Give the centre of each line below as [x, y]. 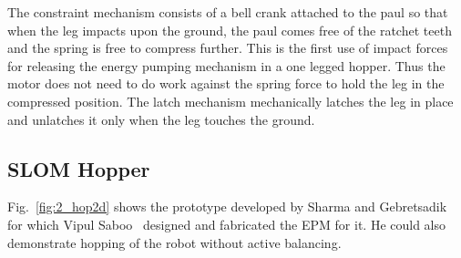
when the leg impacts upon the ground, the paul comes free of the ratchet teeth [230, 30]
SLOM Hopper [79, 168]
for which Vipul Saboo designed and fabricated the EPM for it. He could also [227, 224]
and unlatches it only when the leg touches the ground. [161, 119]
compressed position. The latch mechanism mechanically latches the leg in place [230, 101]
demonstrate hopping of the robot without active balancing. [174, 242]
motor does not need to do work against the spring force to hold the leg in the [226, 83]
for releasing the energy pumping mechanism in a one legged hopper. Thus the [226, 65]
